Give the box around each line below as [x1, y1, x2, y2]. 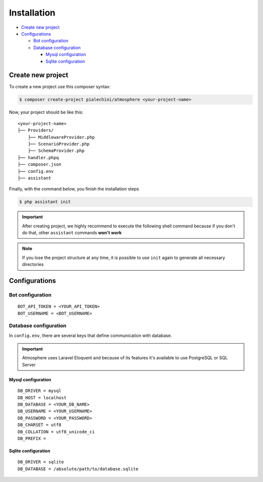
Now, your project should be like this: [9, 110, 84, 115]
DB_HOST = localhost [18, 395, 67, 400]
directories [22, 261, 44, 267]
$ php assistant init [19, 199, 71, 204]
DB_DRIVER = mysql [18, 388, 62, 394]
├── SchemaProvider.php [27, 148, 85, 153]
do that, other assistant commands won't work [22, 230, 122, 236]
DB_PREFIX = [18, 436, 46, 441]
